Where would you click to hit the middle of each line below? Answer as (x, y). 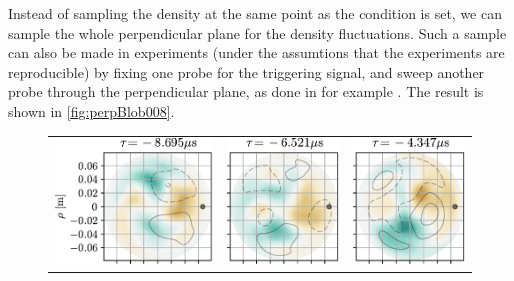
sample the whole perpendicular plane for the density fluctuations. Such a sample (257, 32)
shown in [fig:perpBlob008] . (91, 110)
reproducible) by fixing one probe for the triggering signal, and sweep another (246, 71)
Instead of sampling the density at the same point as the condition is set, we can (255, 13)
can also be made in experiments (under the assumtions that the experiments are (256, 52)
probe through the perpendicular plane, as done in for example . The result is (246, 91)
